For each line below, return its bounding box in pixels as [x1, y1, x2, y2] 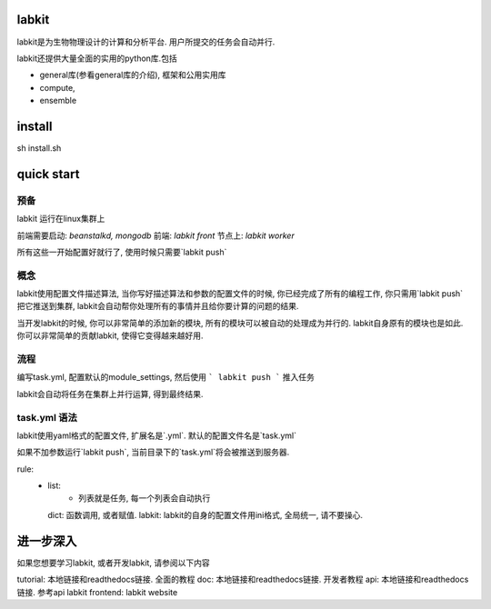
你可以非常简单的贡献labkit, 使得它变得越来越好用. [16, 330, 204, 341]
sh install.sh [16, 142, 62, 154]
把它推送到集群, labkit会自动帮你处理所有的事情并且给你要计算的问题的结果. [16, 301, 299, 312]
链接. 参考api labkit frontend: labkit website [16, 586, 178, 597]
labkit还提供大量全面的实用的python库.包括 [16, 53, 177, 64]
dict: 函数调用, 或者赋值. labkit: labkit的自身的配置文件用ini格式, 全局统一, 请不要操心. [47, 509, 364, 520]
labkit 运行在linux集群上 [16, 214, 105, 225]
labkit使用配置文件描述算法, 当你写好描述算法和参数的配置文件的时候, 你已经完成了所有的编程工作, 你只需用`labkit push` [16, 288, 464, 299]
